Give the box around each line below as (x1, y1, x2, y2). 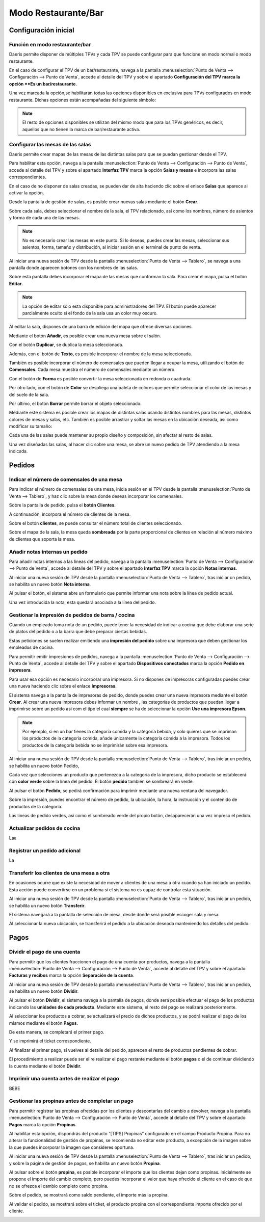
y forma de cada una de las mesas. (9, 215, 80, 221)
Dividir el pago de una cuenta (9, 949, 80, 956)
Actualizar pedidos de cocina (9, 824, 80, 831)
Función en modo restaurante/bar (9, 41, 91, 48)
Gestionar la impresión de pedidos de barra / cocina (9, 611, 135, 618)
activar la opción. (9, 189, 44, 196)
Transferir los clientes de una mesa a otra (9, 870, 110, 877)
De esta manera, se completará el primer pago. (9, 1029, 105, 1035)
